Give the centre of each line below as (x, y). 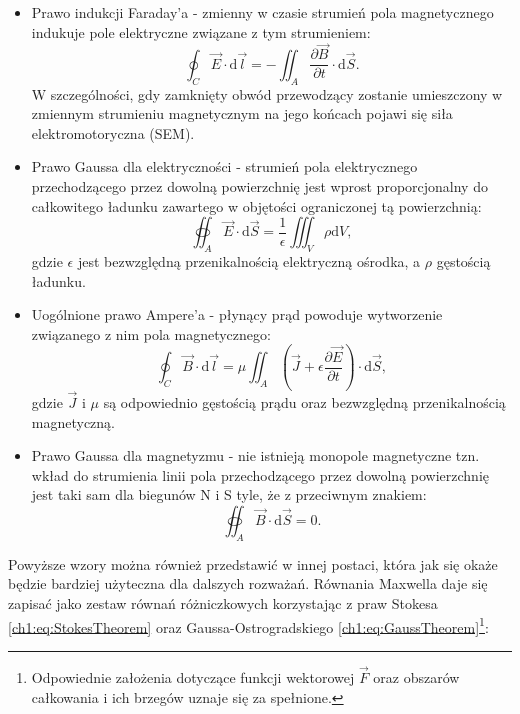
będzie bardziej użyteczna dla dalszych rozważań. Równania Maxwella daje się (248, 583)
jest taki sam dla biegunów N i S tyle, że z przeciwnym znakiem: (229, 494)
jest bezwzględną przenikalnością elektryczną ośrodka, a (249, 261)
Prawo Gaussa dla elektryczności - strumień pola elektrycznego (224, 166)
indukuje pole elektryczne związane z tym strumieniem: (201, 31)
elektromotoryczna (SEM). (113, 132)
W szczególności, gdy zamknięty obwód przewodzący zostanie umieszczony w (267, 93)
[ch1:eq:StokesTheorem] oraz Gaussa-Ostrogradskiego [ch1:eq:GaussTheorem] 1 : (248, 625)
